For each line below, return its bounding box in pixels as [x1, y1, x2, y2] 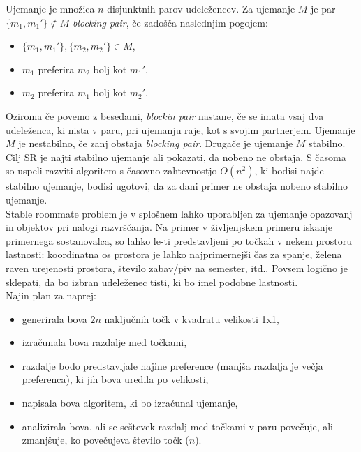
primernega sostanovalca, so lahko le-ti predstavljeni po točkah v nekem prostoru [6, 233, 353, 248]
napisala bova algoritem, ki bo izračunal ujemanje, [22, 395, 238, 410]
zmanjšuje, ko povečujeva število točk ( [22, 432, 189, 447]
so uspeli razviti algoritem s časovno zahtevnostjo [6, 163, 217, 178]
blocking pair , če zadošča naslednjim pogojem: [72, 15, 268, 29]
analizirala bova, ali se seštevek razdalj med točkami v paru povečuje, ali [22, 419, 334, 433]
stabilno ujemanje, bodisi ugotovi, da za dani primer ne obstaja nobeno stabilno [6, 179, 348, 193]
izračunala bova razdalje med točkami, [22, 335, 187, 349]
